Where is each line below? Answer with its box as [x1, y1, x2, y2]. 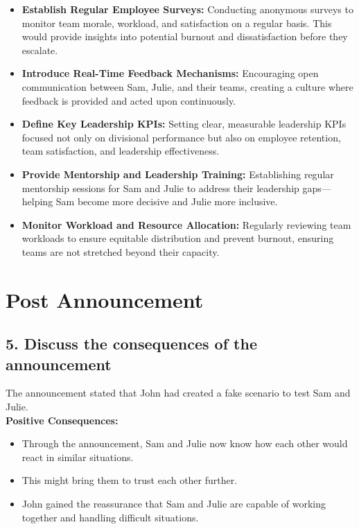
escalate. [21, 42, 58, 57]
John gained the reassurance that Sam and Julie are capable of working [21, 496, 326, 511]
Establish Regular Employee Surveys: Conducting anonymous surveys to [21, 2, 353, 16]
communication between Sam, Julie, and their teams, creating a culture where [21, 79, 353, 94]
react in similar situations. [21, 449, 134, 464]
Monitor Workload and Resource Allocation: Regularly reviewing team [21, 217, 351, 232]
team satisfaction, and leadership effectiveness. [21, 144, 220, 158]
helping [21, 194, 53, 209]
